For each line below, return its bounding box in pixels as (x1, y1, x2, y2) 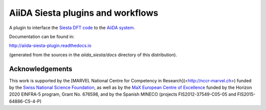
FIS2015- (237, 91, 256, 97)
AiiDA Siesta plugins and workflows (9, 7, 159, 18)
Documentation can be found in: (9, 34, 75, 39)
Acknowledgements (9, 65, 72, 73)
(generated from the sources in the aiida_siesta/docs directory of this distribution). (9, 52, 177, 58)
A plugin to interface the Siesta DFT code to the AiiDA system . (9, 25, 135, 31)
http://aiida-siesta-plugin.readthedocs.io (9, 42, 92, 49)
